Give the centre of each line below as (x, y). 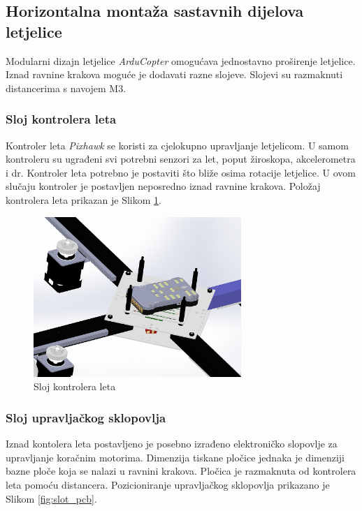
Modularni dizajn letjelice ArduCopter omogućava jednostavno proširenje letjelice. (181, 60)
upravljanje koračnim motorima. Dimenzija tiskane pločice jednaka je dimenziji (175, 457)
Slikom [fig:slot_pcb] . (51, 498)
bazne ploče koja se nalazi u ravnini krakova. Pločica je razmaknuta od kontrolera (181, 471)
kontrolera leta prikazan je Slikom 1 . (84, 199)
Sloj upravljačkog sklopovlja (86, 417)
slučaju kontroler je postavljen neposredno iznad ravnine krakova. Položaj (163, 186)
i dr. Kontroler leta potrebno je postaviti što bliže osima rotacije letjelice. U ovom (181, 172)
